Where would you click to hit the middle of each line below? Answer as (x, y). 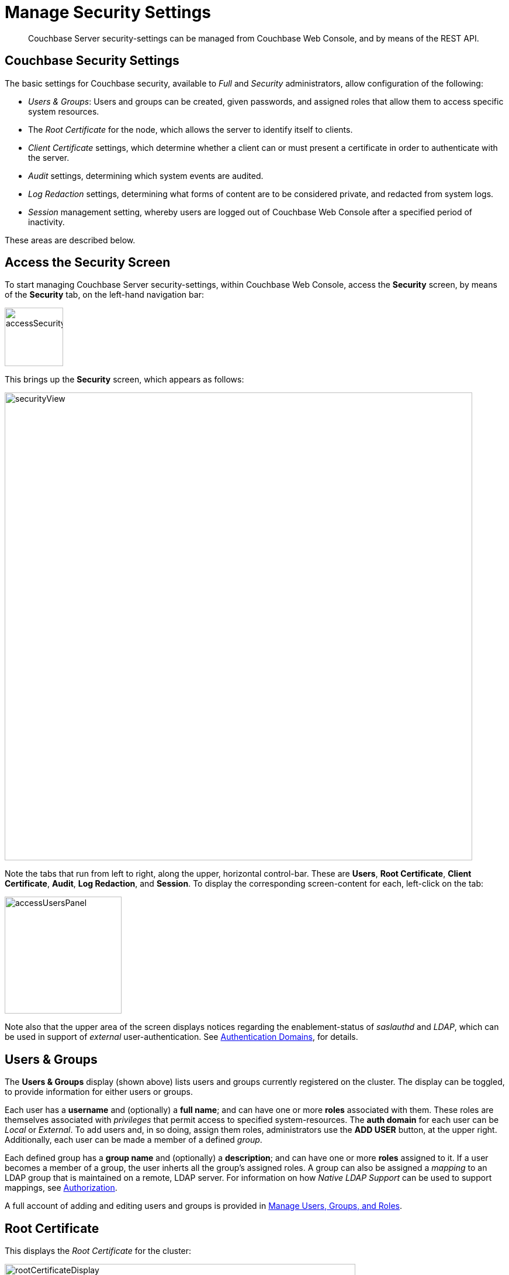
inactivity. (46, 222)
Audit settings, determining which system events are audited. (146, 175)
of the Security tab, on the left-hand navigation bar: (104, 295)
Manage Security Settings (108, 12)
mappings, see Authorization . (61, 1188)
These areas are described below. (70, 240)
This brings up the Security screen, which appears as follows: (124, 380)
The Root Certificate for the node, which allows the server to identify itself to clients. (191, 129)
